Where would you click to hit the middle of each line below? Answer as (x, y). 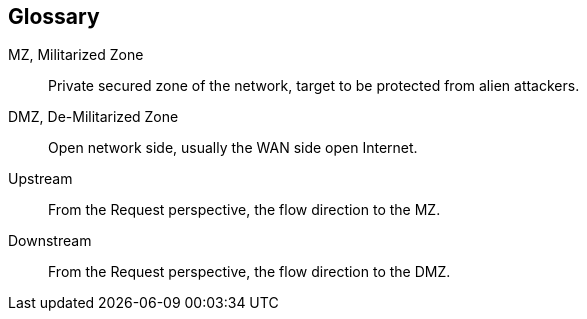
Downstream (50, 241)
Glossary (54, 16)
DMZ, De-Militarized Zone (93, 117)
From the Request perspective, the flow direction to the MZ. (244, 210)
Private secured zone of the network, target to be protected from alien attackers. (314, 86)
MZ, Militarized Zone (76, 55)
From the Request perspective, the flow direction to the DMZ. (249, 272)
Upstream (40, 179)
